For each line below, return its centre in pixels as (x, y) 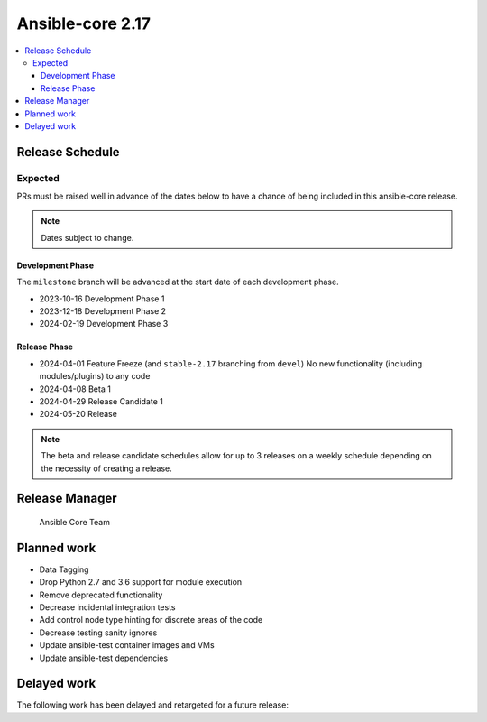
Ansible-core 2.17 (84, 23)
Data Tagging (64, 569)
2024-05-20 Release (78, 414)
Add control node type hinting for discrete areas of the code (151, 620)
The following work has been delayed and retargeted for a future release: (152, 705)
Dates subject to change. (87, 237)
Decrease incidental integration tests (107, 607)
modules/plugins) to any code (95, 376)
